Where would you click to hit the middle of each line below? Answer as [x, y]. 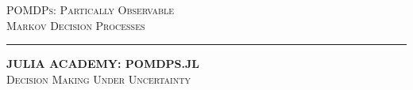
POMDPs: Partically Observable [91, 9]
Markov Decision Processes [76, 25]
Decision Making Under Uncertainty [98, 79]
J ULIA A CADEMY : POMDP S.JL [103, 64]
